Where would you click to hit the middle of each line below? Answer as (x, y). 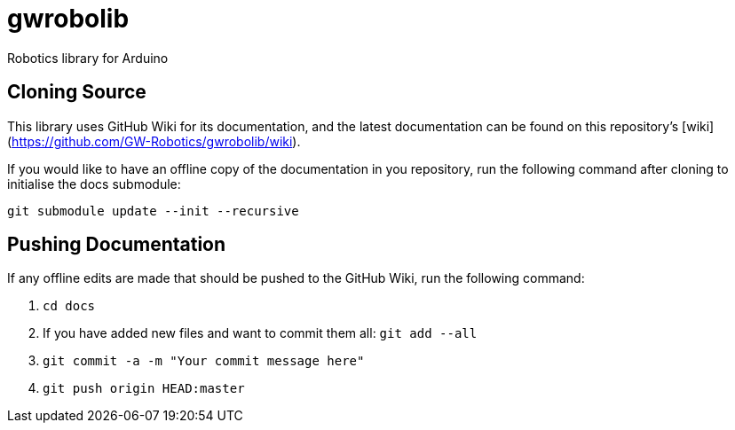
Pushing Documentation (117, 245)
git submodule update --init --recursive (153, 211)
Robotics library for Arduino (88, 58)
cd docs (69, 306)
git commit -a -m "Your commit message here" (204, 361)
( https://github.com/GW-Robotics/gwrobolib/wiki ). (154, 141)
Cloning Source (77, 92)
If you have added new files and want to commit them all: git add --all (260, 333)
